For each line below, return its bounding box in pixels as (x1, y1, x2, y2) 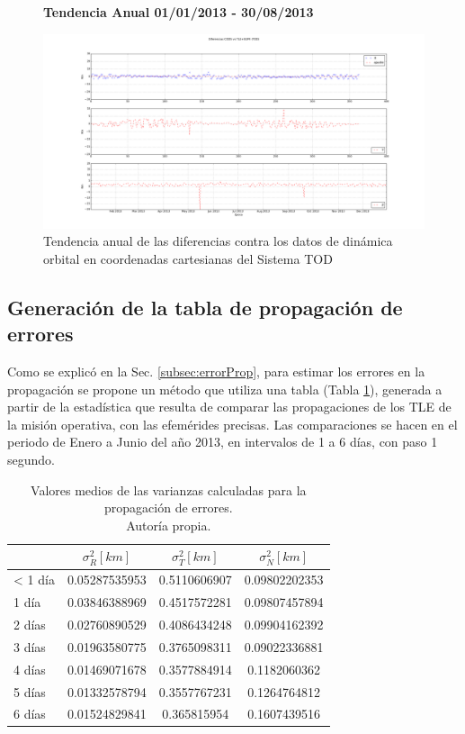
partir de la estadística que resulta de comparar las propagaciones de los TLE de (7, 397, 452, 416)
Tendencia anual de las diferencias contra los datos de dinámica (43, 231, 393, 250)
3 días (13, 637, 46, 656)
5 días (13, 682, 46, 701)
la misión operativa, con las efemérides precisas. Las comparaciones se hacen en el (7, 414, 458, 433)
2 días (13, 614, 46, 633)
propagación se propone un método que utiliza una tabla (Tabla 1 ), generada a (7, 379, 443, 398)
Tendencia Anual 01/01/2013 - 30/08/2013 (43, 3, 314, 21)
